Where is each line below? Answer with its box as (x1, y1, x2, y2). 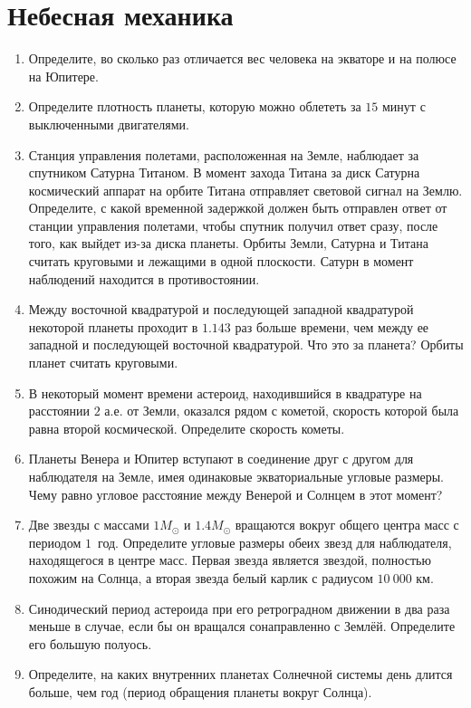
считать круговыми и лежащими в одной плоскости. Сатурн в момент (28, 252, 414, 271)
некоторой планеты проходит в (28, 317, 198, 336)
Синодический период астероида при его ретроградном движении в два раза (28, 598, 450, 617)
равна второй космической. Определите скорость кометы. (28, 418, 345, 437)
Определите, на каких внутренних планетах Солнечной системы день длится (28, 665, 453, 684)
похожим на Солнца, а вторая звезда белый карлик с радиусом (28, 568, 373, 587)
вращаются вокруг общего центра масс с (235, 515, 459, 534)
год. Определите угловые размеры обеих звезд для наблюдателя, (97, 532, 452, 551)
